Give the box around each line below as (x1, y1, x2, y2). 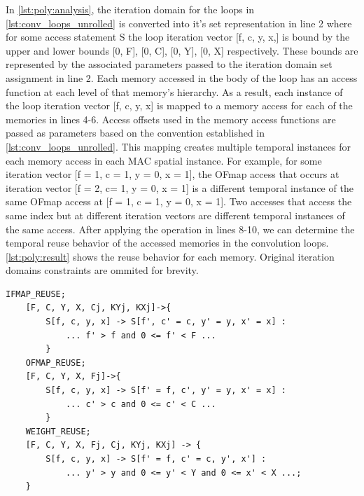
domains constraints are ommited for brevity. (6, 263, 199, 277)
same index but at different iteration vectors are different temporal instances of (6, 207, 345, 222)
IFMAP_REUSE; (6, 289, 66, 299)
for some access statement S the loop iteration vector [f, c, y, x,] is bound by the (6, 29, 350, 44)
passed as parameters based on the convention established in (6, 125, 265, 140)
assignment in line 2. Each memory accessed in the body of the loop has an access (6, 70, 358, 85)
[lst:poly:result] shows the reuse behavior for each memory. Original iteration (6, 249, 335, 263)
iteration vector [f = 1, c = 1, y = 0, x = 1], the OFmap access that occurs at (6, 167, 339, 181)
